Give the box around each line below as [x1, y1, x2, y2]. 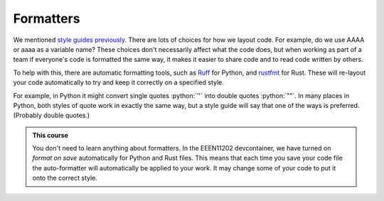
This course [32, 131, 69, 139]
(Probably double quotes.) [13, 111, 90, 120]
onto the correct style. [32, 174, 97, 183]
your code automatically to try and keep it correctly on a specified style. [13, 78, 224, 87]
